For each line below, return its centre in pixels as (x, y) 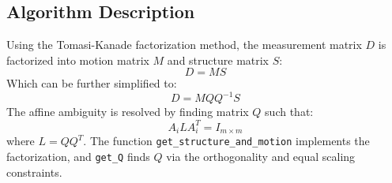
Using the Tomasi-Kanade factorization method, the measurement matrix (184, 45)
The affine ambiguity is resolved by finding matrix (128, 112)
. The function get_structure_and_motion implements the (226, 141)
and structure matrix (218, 60)
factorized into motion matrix (78, 60)
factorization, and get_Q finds (78, 156)
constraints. (34, 172)
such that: (289, 112)
